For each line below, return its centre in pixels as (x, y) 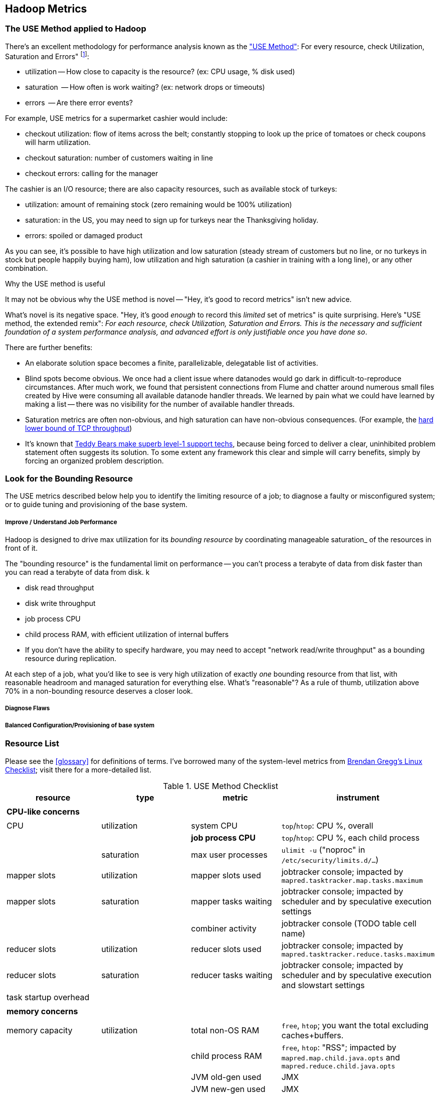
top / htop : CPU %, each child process (351, 837)
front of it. (21, 548)
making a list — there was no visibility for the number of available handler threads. (160, 404)
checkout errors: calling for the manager (92, 174)
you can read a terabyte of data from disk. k (77, 572)
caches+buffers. (312, 1035)
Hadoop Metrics (46, 9)
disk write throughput (60, 603)
